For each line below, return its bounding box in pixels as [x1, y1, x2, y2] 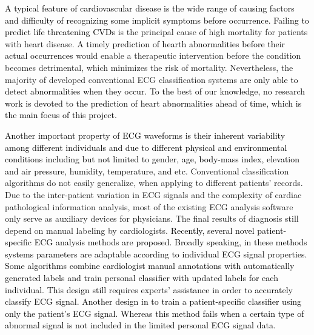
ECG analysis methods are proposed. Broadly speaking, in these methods [34, 236, 307, 248]
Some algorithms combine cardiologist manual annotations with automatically [5, 259, 295, 272]
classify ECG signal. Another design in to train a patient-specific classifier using [5, 295, 302, 308]
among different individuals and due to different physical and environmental [5, 141, 287, 153]
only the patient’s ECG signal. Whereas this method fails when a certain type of [5, 307, 304, 319]
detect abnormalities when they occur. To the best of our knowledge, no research [5, 85, 306, 98]
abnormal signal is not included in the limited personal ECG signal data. [5, 319, 276, 331]
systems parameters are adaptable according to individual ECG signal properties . [5, 247, 307, 260]
